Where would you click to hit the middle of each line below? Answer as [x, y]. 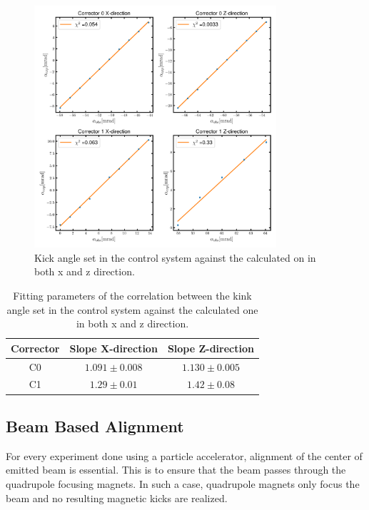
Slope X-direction [113, 348]
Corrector [35, 348]
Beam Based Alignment [95, 425]
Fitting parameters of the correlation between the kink [132, 295]
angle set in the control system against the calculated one [132, 309]
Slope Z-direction [211, 348]
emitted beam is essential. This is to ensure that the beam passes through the [176, 470]
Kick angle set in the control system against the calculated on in [175, 257]
